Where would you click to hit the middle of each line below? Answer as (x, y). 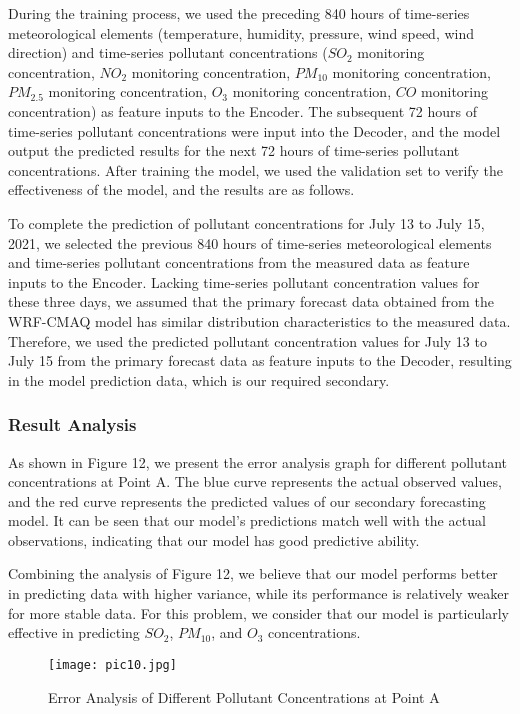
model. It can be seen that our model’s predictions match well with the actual (247, 520)
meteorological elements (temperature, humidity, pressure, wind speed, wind (241, 32)
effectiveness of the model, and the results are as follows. (181, 189)
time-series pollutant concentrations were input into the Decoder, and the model (254, 130)
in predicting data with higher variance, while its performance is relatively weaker (258, 593)
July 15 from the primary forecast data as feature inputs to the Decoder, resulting (260, 360)
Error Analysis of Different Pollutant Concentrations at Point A (244, 696)
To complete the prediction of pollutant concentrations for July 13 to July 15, (246, 222)
